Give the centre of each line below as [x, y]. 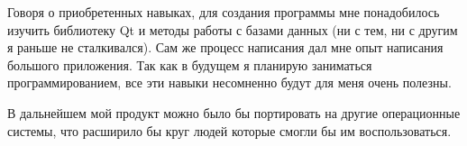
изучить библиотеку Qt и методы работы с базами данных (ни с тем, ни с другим [233, 29]
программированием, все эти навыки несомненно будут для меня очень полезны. [229, 82]
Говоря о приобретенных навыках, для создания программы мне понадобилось [224, 12]
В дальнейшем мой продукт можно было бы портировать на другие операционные [234, 112]
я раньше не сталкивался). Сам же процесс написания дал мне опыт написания [225, 47]
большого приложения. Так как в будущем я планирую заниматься [190, 64]
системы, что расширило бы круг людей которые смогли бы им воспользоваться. [229, 130]
